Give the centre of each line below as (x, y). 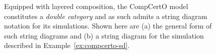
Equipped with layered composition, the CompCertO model (96, 6)
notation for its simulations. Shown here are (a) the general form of (108, 26)
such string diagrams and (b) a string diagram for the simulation (104, 35)
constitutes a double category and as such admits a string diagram (106, 16)
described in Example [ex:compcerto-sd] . (67, 45)
